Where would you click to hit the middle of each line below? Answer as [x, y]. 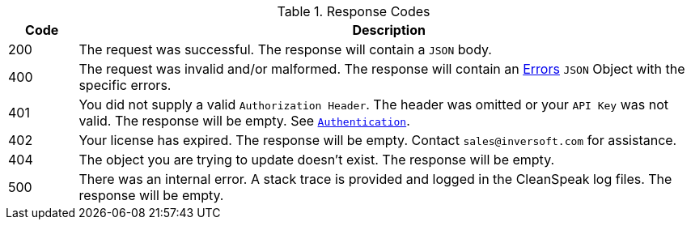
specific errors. [125, 85]
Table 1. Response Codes [354, 11]
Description [389, 30]
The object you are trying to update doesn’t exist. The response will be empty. [317, 160]
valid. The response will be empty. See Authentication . [244, 121]
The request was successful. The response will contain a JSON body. [285, 49]
